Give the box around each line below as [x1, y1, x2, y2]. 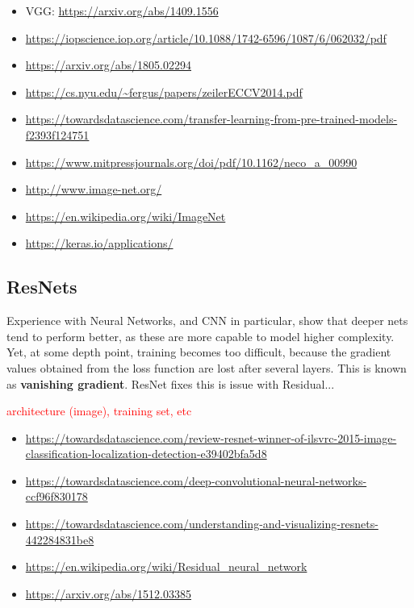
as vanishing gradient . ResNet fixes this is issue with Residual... [6, 375, 335, 392]
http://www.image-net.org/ [25, 181, 162, 198]
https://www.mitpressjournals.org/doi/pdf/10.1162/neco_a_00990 [25, 153, 358, 170]
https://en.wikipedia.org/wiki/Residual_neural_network [25, 558, 307, 575]
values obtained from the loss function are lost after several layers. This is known [6, 359, 407, 376]
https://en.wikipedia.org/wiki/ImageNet [25, 207, 226, 224]
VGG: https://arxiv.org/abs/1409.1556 [25, 2, 219, 19]
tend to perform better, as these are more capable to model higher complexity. [6, 327, 395, 344]
